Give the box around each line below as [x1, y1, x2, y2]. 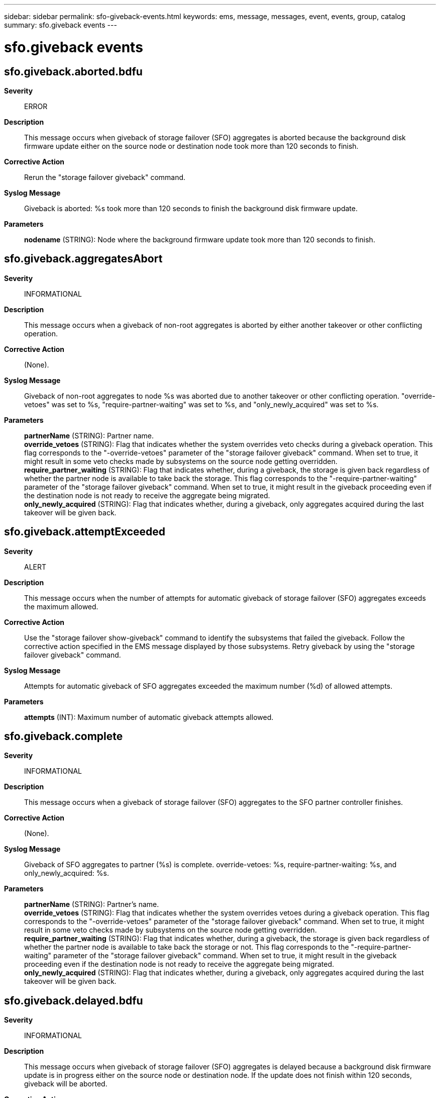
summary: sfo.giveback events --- [4, 21, 117, 29]
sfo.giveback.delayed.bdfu [4, 994, 143, 1007]
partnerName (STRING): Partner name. [24, 431, 154, 440]
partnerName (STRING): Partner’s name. [24, 900, 159, 909]
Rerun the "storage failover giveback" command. [24, 172, 186, 181]
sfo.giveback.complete [4, 730, 123, 743]
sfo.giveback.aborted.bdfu [4, 65, 143, 78]
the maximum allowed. [24, 602, 98, 611]
